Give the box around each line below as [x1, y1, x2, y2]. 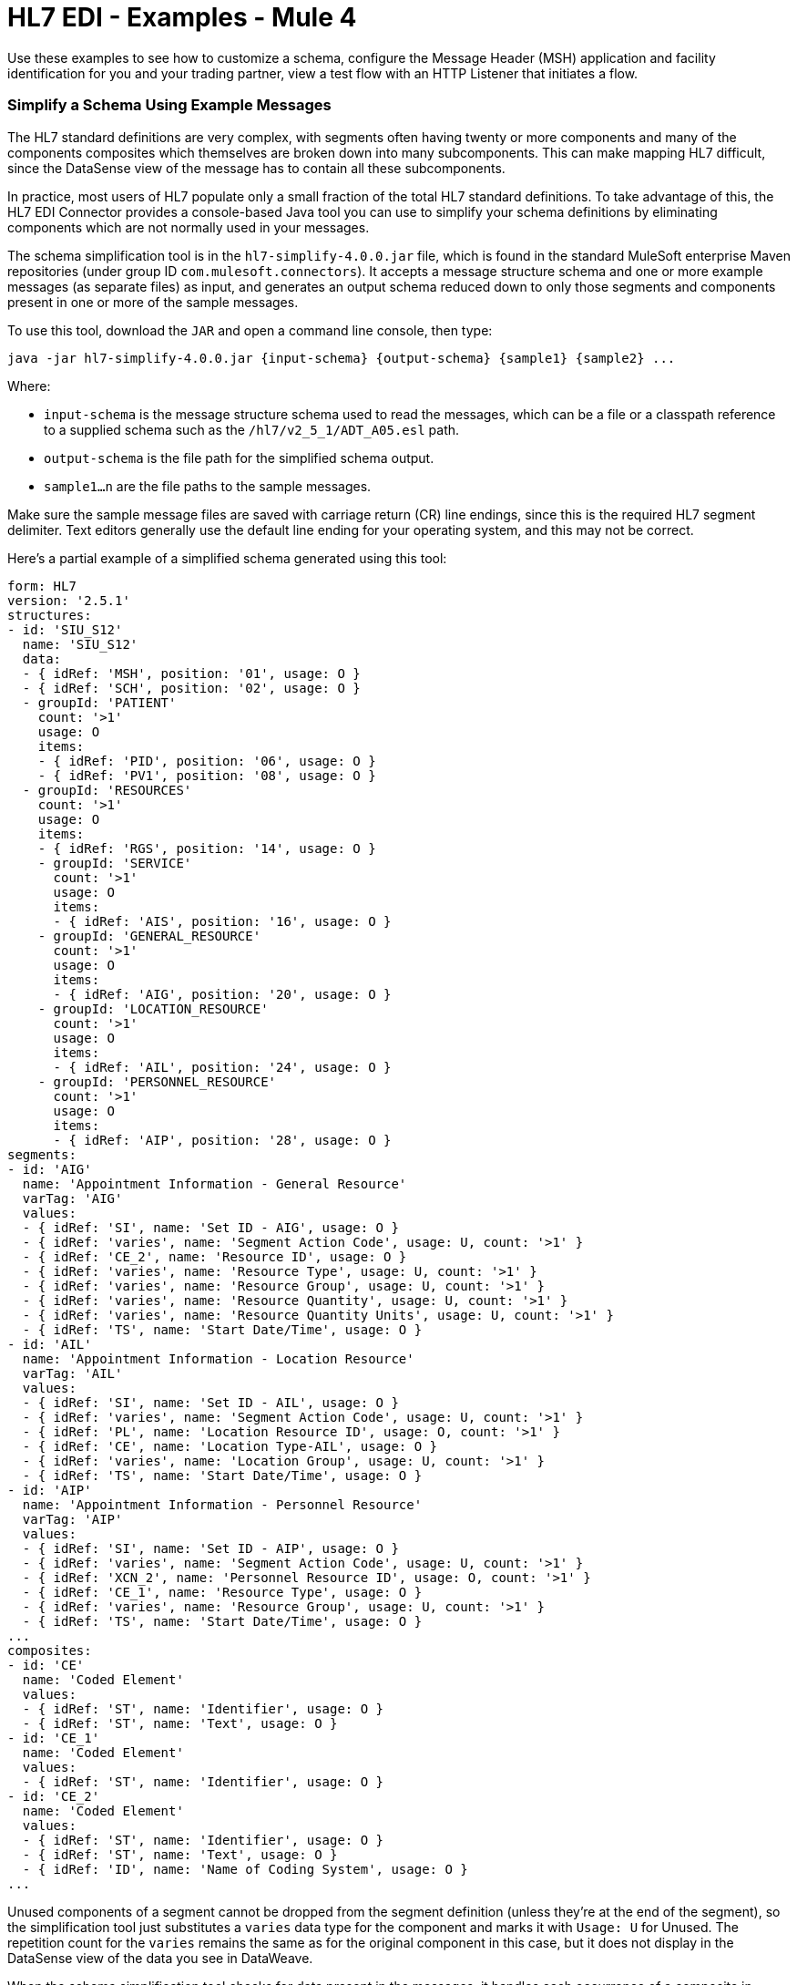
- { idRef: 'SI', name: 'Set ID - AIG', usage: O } [22, 1219, 399, 1235]
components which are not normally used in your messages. [7, 219, 370, 235]
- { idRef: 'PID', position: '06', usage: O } [37, 753, 376, 768]
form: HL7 [7, 578, 77, 593]
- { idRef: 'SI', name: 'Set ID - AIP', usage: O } [22, 1540, 399, 1556]
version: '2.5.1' [7, 592, 130, 608]
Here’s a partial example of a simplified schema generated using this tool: [7, 550, 447, 566]
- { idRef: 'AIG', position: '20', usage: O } [53, 986, 392, 1002]
